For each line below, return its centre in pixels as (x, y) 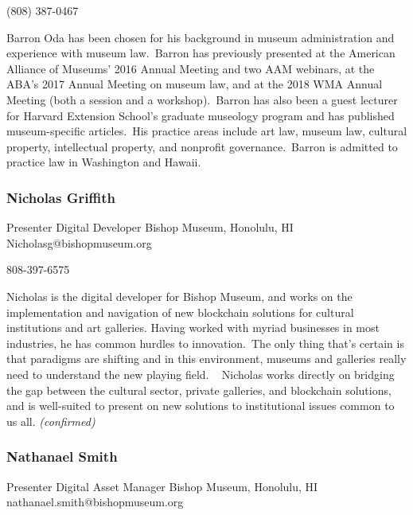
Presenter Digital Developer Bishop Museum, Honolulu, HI (150, 227)
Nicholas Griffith (61, 197)
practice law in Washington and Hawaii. (104, 162)
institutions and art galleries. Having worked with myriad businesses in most (193, 328)
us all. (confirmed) (51, 421)
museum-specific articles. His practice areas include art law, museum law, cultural (207, 131)
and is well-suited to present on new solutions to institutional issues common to (201, 406)
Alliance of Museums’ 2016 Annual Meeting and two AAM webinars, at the (191, 68)
